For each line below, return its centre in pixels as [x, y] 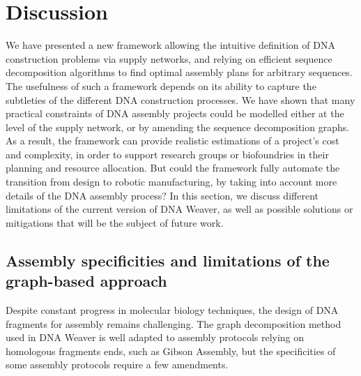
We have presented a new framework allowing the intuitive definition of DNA [170, 45]
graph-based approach [86, 281]
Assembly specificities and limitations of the [168, 260]
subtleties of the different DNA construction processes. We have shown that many [180, 99]
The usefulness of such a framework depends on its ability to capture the [161, 85]
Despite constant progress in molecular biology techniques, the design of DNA [172, 310]
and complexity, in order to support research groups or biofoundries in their [167, 154]
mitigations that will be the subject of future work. [115, 222]
